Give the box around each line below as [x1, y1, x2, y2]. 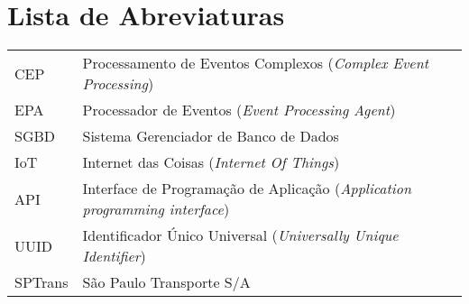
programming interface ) [82, 198, 230, 220]
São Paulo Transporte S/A [82, 272, 251, 293]
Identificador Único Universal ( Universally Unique [82, 225, 399, 246]
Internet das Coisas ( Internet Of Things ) [82, 152, 340, 173]
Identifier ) [82, 245, 146, 267]
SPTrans [14, 272, 69, 293]
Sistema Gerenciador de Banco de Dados [82, 125, 339, 147]
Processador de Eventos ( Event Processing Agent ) [82, 99, 396, 121]
